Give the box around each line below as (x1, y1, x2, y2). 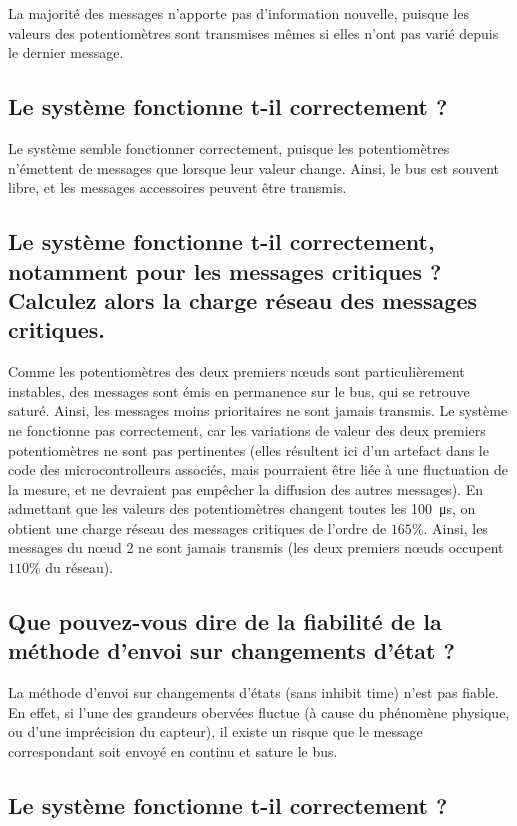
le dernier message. (8, 42, 124, 63)
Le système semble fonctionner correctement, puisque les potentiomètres (8, 137, 450, 158)
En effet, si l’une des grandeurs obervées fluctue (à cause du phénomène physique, (8, 701, 510, 722)
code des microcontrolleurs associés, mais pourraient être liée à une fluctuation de (8, 459, 508, 480)
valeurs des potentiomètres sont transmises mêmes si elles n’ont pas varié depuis (8, 22, 499, 43)
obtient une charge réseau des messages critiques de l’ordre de (8, 517, 387, 538)
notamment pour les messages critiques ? (8, 255, 442, 286)
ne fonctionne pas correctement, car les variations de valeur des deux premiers (8, 419, 486, 440)
